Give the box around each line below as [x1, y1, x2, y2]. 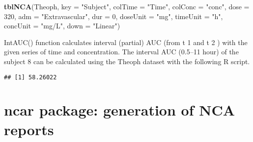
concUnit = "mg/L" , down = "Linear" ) [4, 21, 120, 31]
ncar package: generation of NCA [4, 100, 235, 120]
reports [4, 119, 54, 139]
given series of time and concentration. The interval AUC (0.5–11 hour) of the [4, 47, 239, 57]
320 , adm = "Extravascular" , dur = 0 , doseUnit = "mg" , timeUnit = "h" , [4, 11, 223, 21]
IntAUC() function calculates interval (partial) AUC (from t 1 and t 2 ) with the [4, 37, 248, 47]
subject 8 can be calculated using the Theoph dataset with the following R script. [4, 56, 250, 66]
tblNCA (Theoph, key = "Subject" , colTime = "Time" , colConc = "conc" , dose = [4, 1, 250, 11]
